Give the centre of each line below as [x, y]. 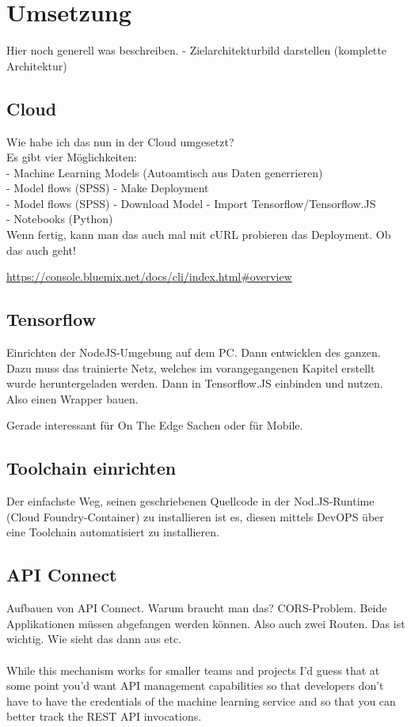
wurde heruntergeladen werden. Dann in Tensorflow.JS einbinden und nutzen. [195, 383]
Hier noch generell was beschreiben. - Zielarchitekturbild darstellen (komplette [196, 50]
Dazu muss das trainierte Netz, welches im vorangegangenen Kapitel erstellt [191, 367]
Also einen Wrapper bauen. [72, 398]
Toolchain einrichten [91, 468]
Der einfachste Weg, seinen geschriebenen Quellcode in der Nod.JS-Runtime [190, 501]
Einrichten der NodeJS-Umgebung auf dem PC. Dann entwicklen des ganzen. [194, 352]
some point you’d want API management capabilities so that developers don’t [195, 685]
